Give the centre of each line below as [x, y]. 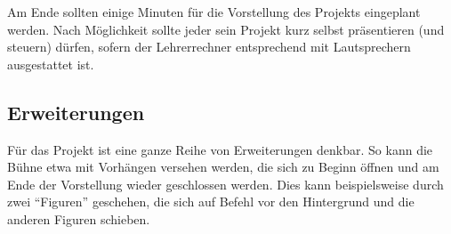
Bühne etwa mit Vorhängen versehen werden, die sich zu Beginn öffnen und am [223, 167]
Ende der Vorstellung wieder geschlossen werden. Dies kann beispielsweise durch [225, 184]
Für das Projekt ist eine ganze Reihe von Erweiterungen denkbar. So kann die [220, 149]
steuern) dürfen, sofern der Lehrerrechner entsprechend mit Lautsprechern [209, 47]
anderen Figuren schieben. [79, 218]
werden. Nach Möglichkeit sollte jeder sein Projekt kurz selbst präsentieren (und [226, 29]
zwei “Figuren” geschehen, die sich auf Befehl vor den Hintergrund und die [211, 202]
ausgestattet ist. [51, 64]
